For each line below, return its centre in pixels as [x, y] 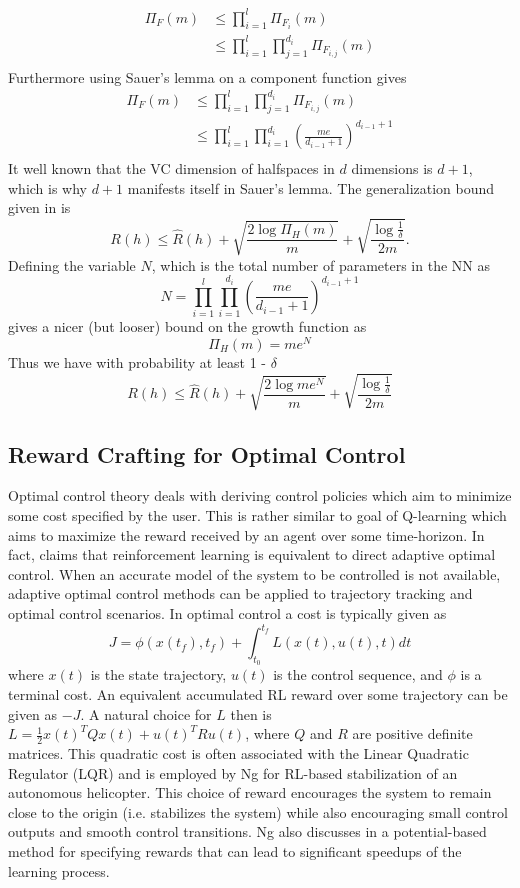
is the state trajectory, [158, 674]
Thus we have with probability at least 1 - [137, 361]
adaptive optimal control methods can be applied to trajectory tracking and [240, 593]
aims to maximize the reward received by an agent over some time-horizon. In [246, 534]
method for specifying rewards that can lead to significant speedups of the [235, 850]
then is [251, 713]
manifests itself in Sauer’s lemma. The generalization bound [311, 187]
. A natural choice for [146, 713]
